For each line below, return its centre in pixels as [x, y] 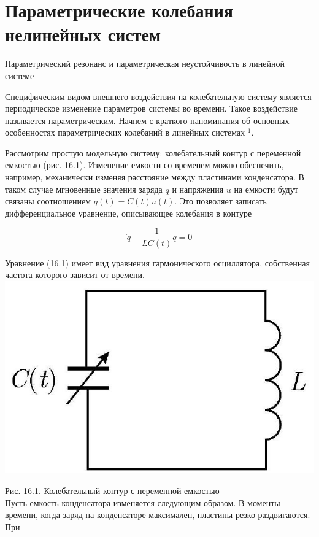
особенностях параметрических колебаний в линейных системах [125, 132]
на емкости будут [266, 189]
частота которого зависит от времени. [75, 275]
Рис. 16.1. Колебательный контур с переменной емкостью [112, 491]
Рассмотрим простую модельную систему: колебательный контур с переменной [153, 153]
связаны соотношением [48, 201]
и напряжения [198, 189]
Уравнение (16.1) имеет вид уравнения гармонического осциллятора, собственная [157, 262]
